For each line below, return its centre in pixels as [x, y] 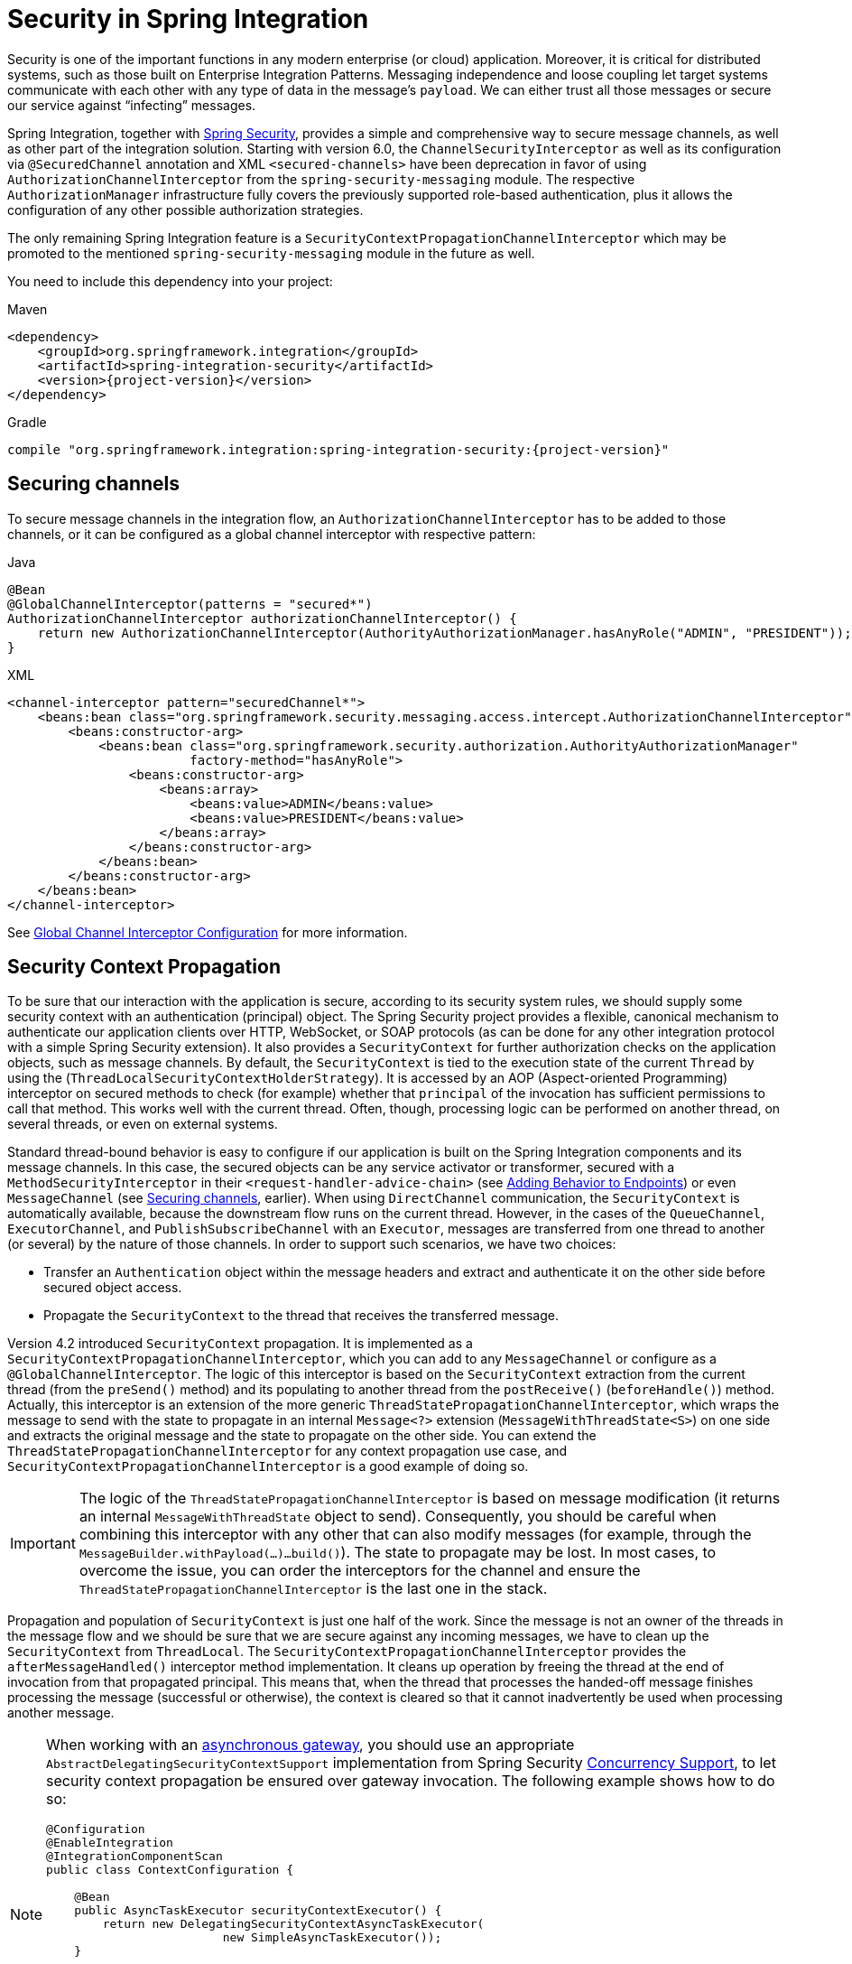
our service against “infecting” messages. [132, 105]
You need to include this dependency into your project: [170, 281]
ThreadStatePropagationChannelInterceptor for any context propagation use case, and [287, 1451]
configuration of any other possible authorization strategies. [185, 209]
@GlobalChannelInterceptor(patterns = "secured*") [190, 604]
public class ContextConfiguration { [170, 1870]
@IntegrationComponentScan [134, 1857]
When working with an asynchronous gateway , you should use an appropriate [310, 1745]
